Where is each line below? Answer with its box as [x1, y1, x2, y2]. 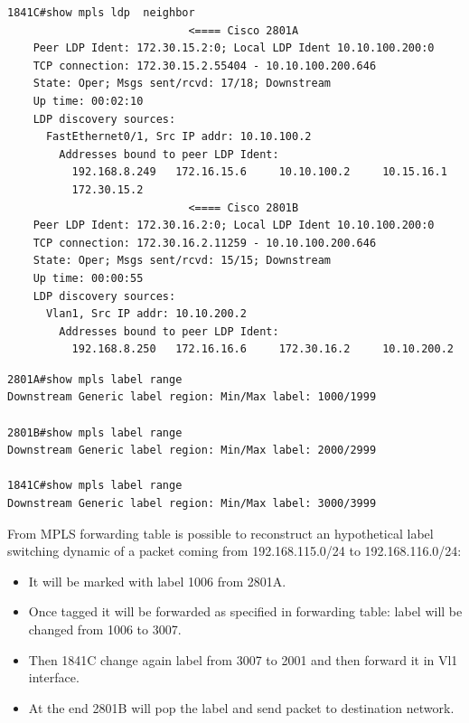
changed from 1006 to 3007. [28, 620, 182, 638]
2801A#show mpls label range [7, 372, 183, 386]
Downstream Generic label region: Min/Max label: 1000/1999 [7, 390, 377, 404]
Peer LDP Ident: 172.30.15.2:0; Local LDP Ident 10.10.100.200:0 [33, 42, 435, 55]
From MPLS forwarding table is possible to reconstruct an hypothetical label [7, 523, 434, 542]
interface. [28, 668, 80, 687]
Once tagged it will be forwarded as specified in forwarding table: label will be [28, 602, 463, 621]
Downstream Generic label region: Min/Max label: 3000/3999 [7, 497, 377, 511]
